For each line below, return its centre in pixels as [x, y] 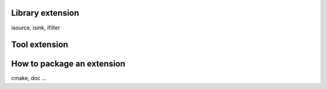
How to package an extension [68, 64]
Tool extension [40, 45]
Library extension [45, 13]
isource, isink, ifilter [36, 28]
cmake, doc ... [29, 78]
